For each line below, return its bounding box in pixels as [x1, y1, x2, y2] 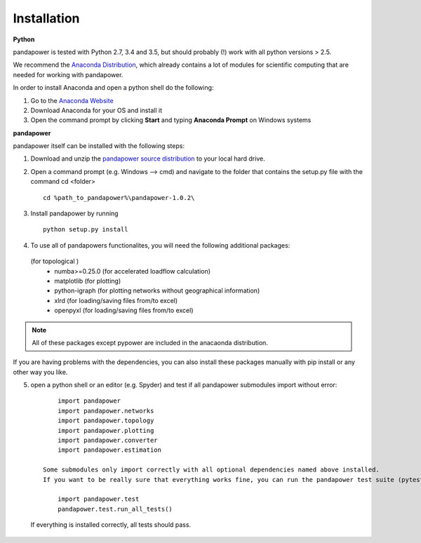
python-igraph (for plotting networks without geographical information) [54, 286, 260, 295]
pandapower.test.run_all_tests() [57, 505, 173, 513]
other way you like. [13, 368, 68, 376]
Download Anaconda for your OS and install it [30, 106, 163, 114]
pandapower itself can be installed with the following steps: [13, 142, 185, 150]
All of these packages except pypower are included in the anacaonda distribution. [32, 338, 268, 347]
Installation [13, 11, 80, 26]
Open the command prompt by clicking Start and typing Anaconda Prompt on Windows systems [30, 116, 312, 124]
